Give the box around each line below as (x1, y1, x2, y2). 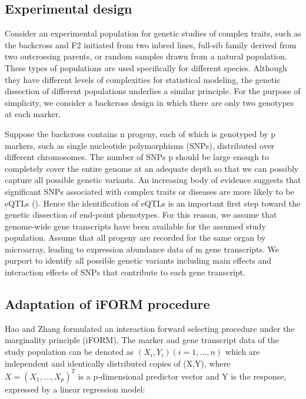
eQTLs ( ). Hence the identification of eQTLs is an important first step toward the (5, 197, 301, 209)
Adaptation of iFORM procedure (5, 295, 210, 313)
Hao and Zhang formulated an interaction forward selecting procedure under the (5, 322, 295, 334)
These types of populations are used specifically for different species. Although (5, 61, 287, 74)
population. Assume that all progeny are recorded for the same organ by (5, 231, 266, 244)
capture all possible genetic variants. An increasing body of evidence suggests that (5, 174, 301, 186)
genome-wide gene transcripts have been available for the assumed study (5, 220, 266, 232)
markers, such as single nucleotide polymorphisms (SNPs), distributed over (5, 139, 275, 151)
